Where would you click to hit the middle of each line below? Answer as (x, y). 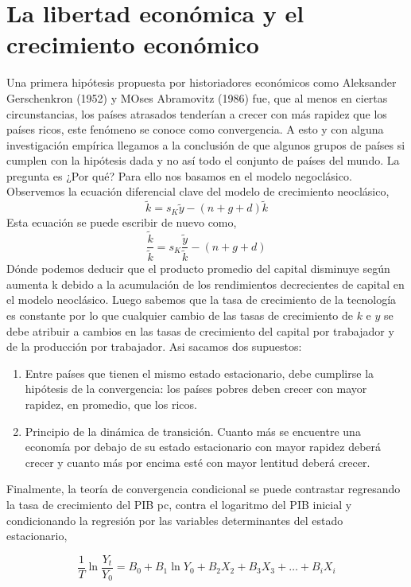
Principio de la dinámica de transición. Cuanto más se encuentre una (193, 431)
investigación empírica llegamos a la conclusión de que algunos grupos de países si (206, 144)
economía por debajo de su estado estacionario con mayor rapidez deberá (203, 447)
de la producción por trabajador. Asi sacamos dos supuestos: (154, 346)
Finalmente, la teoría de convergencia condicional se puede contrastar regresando (204, 489)
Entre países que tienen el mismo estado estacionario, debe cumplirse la (200, 373)
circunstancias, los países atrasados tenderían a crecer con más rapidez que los (197, 113)
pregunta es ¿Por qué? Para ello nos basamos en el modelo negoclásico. (179, 175)
